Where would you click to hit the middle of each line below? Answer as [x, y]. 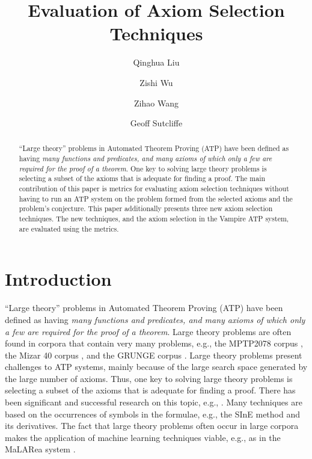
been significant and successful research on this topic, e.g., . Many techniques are [154, 402]
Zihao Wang [156, 103]
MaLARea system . [40, 449]
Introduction [58, 279]
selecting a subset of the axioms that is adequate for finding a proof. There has [150, 390]
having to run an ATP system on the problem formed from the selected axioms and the [156, 198]
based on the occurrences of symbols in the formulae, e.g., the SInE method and [153, 414]
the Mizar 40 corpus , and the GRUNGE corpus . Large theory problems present [154, 355]
